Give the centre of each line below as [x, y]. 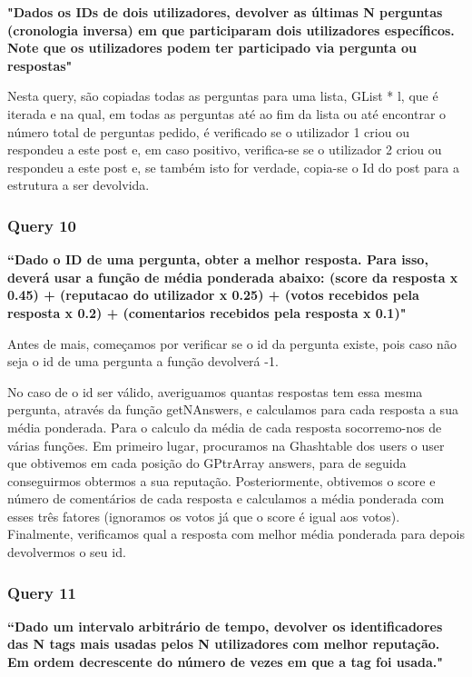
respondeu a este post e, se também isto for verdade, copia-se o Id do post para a [234, 167]
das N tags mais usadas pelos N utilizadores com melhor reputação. [224, 644]
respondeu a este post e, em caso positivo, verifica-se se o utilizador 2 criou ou [225, 149]
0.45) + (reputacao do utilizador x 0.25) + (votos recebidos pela [213, 295]
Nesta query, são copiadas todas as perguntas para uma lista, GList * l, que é [223, 96]
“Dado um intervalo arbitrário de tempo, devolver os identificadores [225, 626]
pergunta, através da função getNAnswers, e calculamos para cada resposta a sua [233, 409]
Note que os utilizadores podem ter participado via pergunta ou [212, 48]
